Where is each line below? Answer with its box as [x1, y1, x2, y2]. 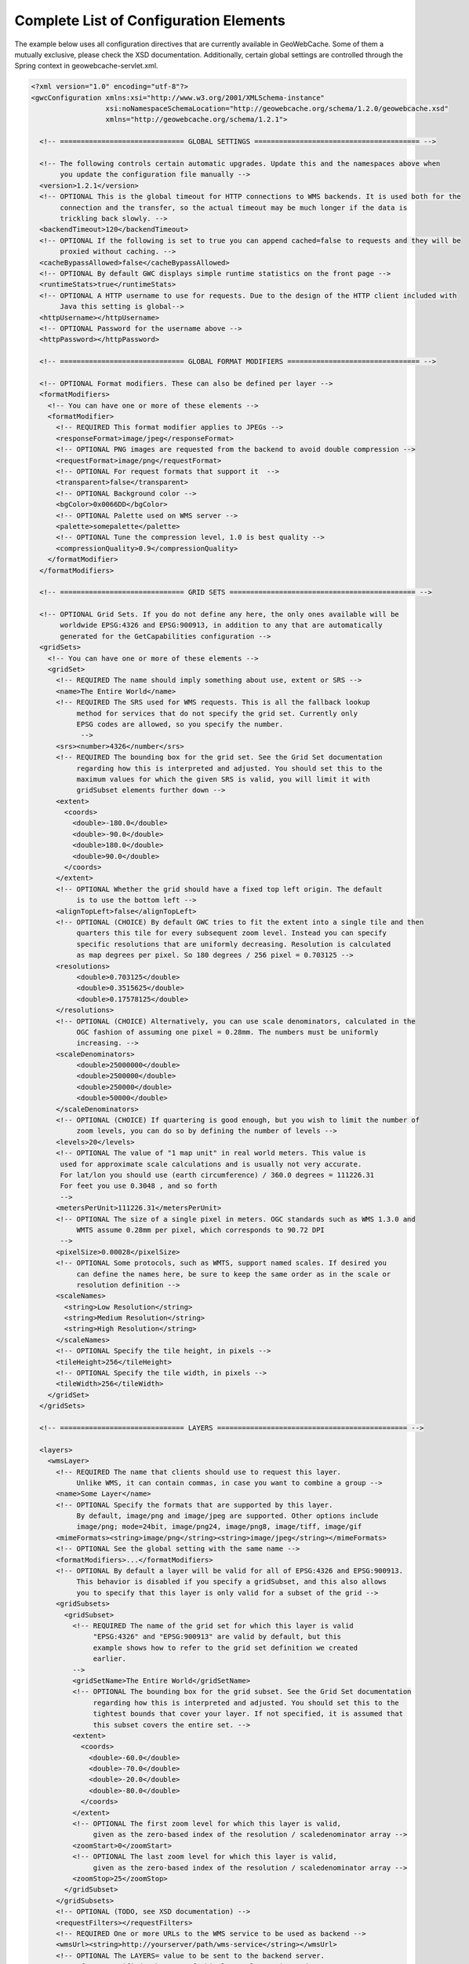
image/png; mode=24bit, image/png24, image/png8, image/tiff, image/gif [76, 1522, 362, 1531]
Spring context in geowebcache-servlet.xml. [14, 61, 158, 71]
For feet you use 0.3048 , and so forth [60, 1182, 217, 1190]
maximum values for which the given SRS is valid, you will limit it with [76, 775, 370, 783]
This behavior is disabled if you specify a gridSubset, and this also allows [76, 1577, 387, 1586]
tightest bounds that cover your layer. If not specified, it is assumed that [93, 1709, 404, 1718]
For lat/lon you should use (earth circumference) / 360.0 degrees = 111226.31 [60, 1171, 375, 1179]
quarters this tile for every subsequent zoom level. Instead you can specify [76, 929, 387, 938]
